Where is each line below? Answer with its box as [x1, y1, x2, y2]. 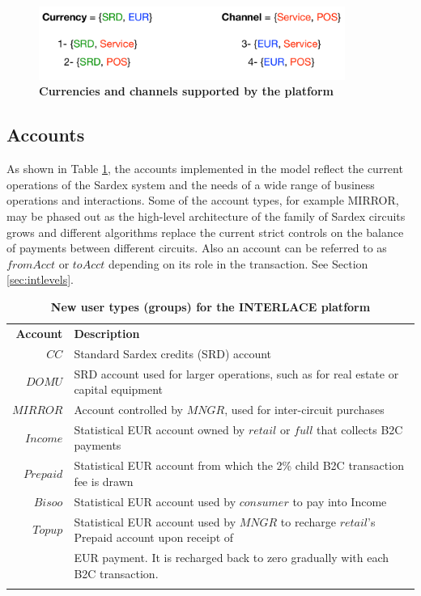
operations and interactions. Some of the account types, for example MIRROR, [6, 192, 399, 209]
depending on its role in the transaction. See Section [108, 255, 368, 272]
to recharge [280, 513, 336, 530]
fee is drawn [74, 472, 134, 489]
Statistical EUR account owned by [74, 421, 245, 437]
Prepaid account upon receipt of [74, 529, 234, 546]
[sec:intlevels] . [6, 271, 74, 288]
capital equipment [74, 381, 164, 398]
